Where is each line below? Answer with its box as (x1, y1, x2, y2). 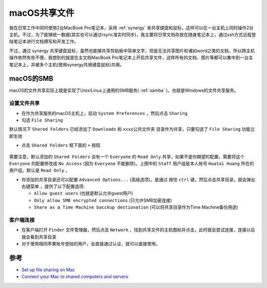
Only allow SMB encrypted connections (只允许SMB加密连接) (34, 197, 173, 203)
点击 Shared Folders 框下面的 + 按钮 (21, 142, 101, 148)
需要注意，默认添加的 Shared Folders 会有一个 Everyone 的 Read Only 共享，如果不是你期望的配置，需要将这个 (9, 154, 245, 160)
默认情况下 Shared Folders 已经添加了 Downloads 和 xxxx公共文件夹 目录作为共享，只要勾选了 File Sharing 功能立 (9, 126, 255, 132)
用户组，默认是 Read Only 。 (9, 168, 70, 173)
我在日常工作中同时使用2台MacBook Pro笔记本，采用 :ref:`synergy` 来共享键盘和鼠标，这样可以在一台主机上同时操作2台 (9, 25, 254, 31)
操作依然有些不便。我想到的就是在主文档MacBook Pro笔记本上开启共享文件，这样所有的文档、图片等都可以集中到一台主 (9, 55, 253, 60)
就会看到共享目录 (21, 233, 56, 240)
